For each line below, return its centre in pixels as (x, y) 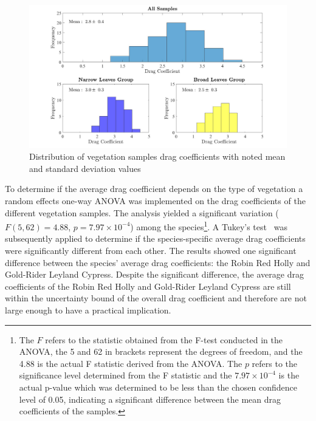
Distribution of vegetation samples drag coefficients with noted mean (157, 156)
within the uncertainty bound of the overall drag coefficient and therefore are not (156, 298)
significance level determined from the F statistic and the (125, 375)
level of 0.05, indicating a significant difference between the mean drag (150, 399)
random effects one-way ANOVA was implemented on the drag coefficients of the (155, 200)
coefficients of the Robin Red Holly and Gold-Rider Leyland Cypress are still (148, 286)
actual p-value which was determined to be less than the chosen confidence (158, 387)
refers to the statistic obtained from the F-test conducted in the (164, 339)
